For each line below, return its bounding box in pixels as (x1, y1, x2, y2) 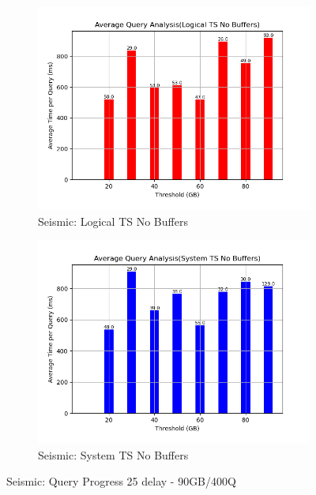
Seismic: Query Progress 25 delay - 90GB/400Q (6, 473, 236, 489)
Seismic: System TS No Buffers (38, 446, 189, 463)
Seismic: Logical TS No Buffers (38, 212, 188, 229)
